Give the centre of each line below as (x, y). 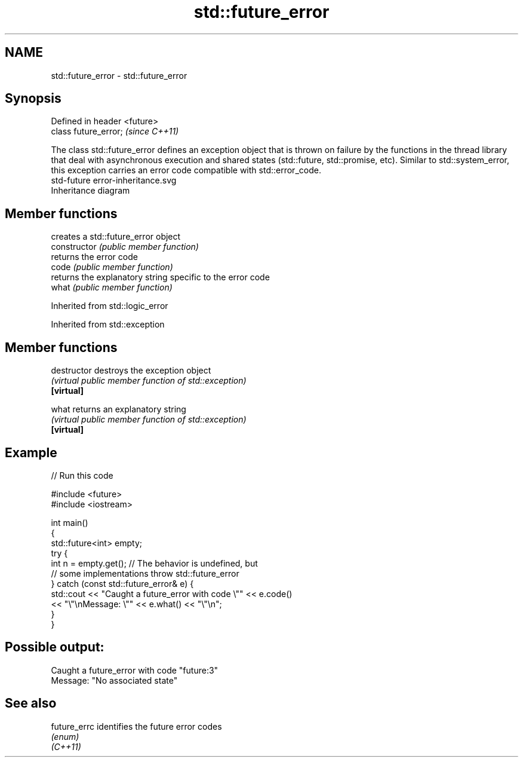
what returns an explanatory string (119, 409)
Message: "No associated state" (114, 680)
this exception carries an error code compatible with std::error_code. (186, 170)
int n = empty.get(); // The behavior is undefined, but (154, 563)
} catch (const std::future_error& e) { (122, 583)
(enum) (65, 736)
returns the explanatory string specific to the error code (160, 277)
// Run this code (82, 475)
